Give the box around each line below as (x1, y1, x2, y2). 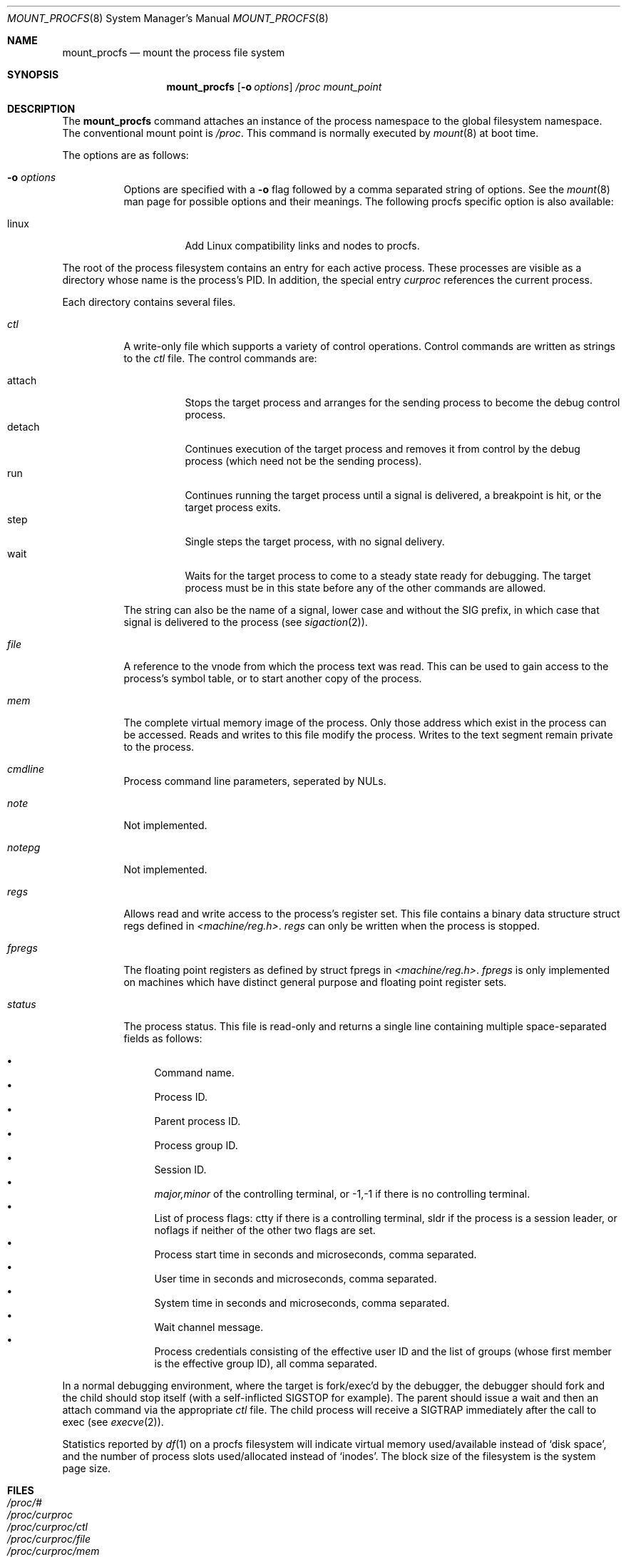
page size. (62, 1462, 111, 1474)
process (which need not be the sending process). (185, 455, 422, 467)
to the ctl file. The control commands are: (123, 352, 317, 364)
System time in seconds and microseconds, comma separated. (154, 1297, 450, 1309)
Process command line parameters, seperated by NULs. (123, 775, 386, 787)
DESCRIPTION (7, 103, 76, 115)
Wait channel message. (154, 1321, 264, 1333)
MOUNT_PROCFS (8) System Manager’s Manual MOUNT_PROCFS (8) (7, 12, 329, 24)
